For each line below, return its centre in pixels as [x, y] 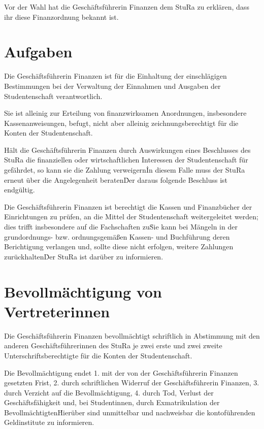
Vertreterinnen [57, 311]
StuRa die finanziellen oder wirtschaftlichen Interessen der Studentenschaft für [126, 160]
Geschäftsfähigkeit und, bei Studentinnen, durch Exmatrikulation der [112, 402]
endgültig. [20, 190]
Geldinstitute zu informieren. [49, 422]
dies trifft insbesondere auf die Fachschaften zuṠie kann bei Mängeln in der [121, 227]
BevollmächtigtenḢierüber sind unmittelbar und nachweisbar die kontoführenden [130, 412]
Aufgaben [38, 52]
